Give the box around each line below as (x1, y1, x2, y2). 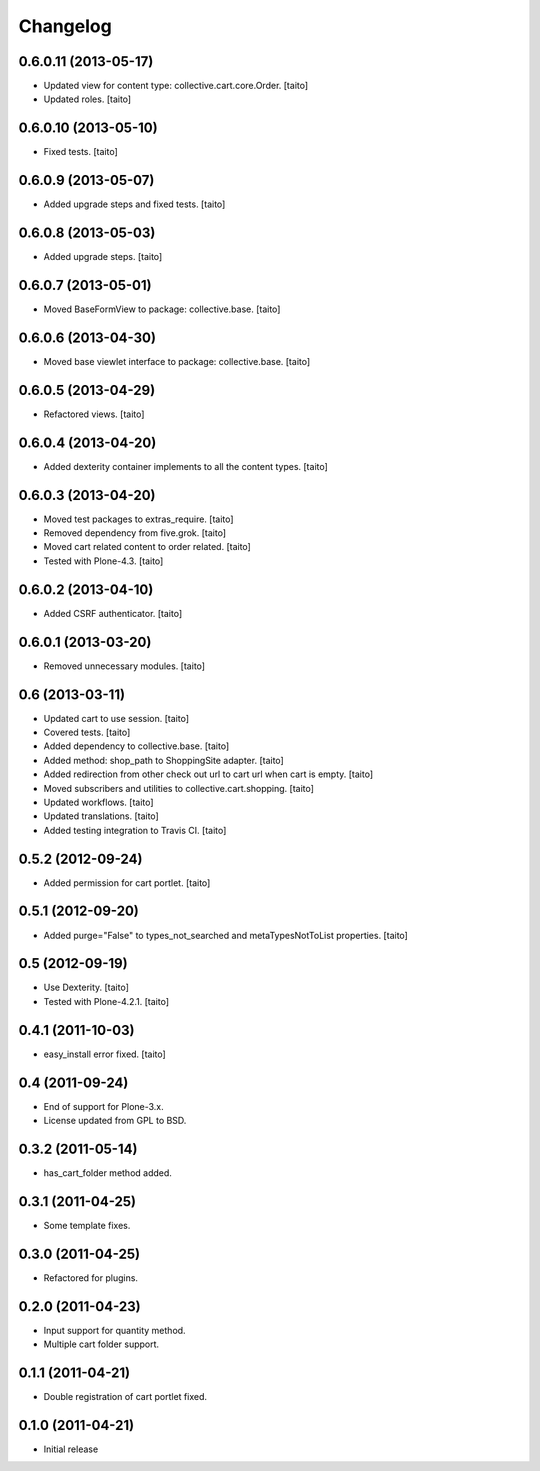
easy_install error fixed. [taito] (43, 1048, 167, 1060)
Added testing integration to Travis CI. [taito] (43, 824, 227, 836)
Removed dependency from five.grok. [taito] (43, 527, 227, 539)
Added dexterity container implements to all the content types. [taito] (43, 460, 329, 472)
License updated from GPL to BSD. (43, 1115, 187, 1127)
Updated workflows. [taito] (43, 796, 154, 808)
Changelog (18, 15, 112, 37)
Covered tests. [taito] (43, 726, 131, 738)
